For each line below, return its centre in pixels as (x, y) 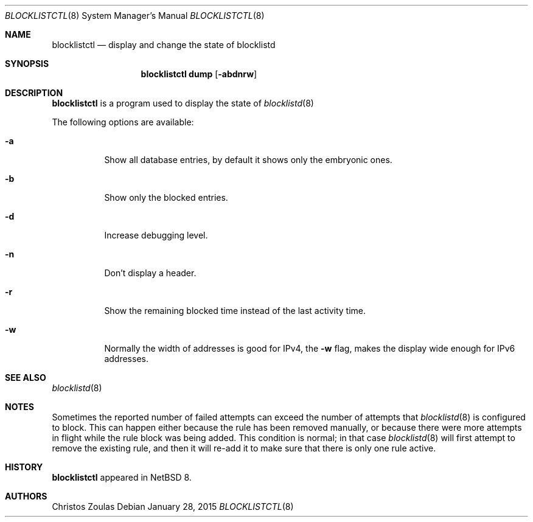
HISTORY (24, 467)
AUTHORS (26, 496)
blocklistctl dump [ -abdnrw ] (199, 74)
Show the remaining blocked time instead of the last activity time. (235, 311)
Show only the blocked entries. (166, 197)
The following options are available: (123, 122)
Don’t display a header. (150, 273)
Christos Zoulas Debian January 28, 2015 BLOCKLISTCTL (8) (173, 506)
